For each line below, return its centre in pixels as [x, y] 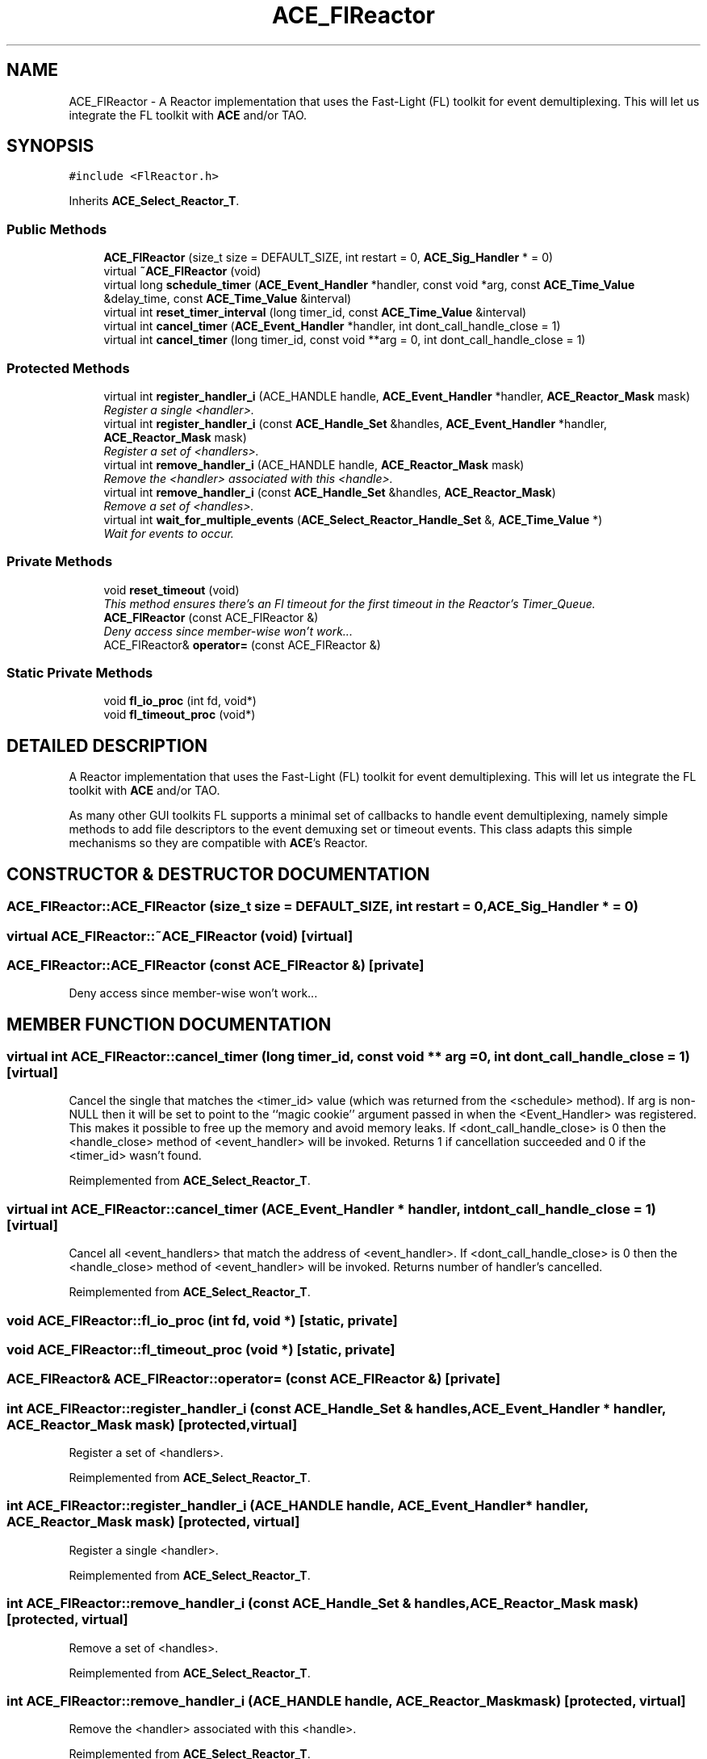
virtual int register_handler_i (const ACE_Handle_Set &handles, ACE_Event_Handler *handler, [356, 423]
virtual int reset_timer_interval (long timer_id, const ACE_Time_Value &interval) [315, 313]
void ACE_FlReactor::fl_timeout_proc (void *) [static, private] [201, 1349]
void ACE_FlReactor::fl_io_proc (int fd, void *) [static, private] [202, 1320]
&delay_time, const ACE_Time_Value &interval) [228, 299]
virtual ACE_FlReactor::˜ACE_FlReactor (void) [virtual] [180, 936]
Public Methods [57, 229]
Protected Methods [68, 368]
